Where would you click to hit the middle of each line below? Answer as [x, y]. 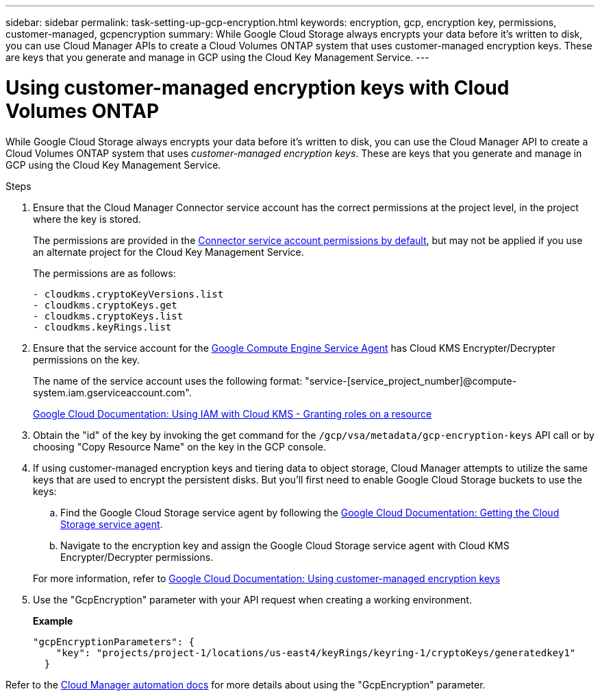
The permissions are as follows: [104, 273]
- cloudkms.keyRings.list [102, 327]
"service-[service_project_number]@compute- [411, 381]
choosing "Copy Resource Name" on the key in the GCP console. [179, 446]
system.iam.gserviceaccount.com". [112, 392]
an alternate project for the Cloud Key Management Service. [168, 252]
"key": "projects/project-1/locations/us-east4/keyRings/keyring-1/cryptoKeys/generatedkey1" [316, 652]
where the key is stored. [87, 219]
